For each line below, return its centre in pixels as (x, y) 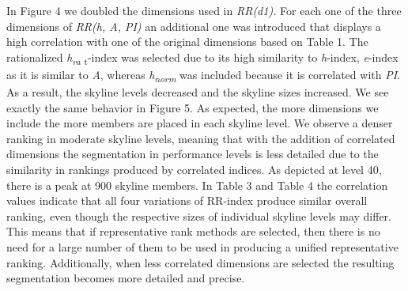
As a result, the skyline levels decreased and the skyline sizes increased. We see (198, 92)
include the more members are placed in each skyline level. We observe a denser (200, 123)
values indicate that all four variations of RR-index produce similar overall (187, 200)
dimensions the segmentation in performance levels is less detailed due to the (193, 154)
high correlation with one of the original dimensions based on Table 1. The (187, 42)
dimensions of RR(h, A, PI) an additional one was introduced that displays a (194, 26)
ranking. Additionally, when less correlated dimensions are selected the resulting (200, 262)
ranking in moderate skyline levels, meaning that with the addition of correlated (201, 138)
